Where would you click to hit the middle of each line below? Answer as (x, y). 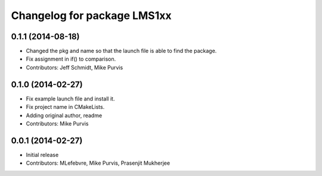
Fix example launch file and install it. (70, 99)
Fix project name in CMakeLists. (65, 107)
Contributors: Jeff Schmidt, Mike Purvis (75, 67)
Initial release (42, 155)
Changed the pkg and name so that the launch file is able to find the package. (121, 51)
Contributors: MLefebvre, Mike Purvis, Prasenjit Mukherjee (98, 163)
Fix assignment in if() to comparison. (71, 59)
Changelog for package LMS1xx (91, 15)
